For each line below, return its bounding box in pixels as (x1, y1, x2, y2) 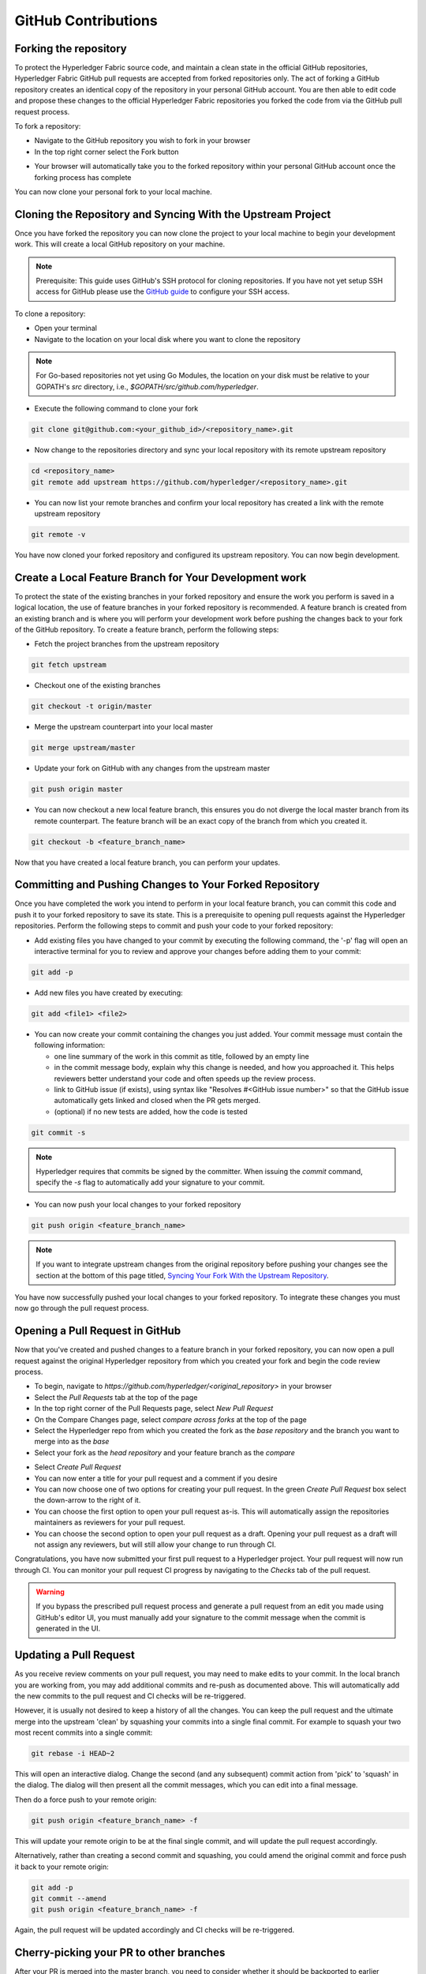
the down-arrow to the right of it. (34, 1496, 141, 1505)
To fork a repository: (14, 122, 81, 131)
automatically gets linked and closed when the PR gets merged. (54, 1096, 261, 1105)
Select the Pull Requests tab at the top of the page (34, 1392, 198, 1402)
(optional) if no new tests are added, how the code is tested (54, 1106, 248, 1116)
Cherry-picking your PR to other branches (14, 1946, 226, 1960)
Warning (35, 1587, 65, 1597)
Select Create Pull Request (34, 1462, 121, 1472)
